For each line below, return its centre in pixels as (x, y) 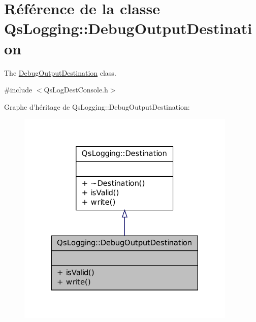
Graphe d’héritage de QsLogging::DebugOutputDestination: (97, 106)
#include (18, 90)
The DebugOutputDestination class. (60, 72)
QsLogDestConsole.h (76, 90)
